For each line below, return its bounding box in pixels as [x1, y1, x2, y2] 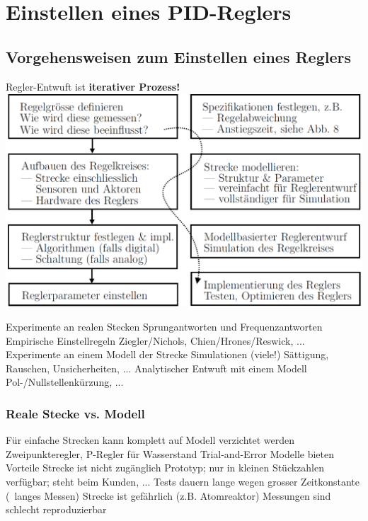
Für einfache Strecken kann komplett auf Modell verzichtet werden [6, 433, 295, 447]
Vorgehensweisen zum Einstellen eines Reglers [6, 45, 352, 67]
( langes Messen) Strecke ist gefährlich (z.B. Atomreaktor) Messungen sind [6, 488, 331, 503]
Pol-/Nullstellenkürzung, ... [6, 374, 124, 389]
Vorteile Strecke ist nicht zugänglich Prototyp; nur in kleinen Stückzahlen [6, 460, 325, 475]
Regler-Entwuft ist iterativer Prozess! [6, 79, 180, 93]
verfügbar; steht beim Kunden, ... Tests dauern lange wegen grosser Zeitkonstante [6, 474, 360, 488]
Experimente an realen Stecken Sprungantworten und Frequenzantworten [6, 319, 323, 333]
